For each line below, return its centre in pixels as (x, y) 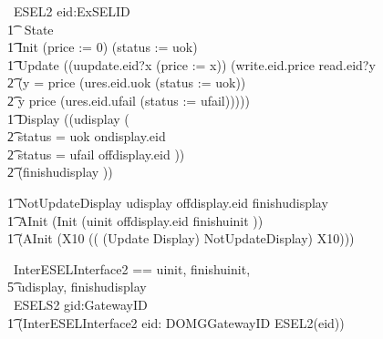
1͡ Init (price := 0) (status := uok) (103, 47)
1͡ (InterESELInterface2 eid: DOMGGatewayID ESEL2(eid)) (176, 322)
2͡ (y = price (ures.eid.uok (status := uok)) (127, 82)
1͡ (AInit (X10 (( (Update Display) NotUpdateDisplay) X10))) (181, 238)
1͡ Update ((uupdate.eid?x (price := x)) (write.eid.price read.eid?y (191, 64)
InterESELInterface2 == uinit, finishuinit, (132, 268)
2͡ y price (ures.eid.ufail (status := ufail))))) (129, 100)
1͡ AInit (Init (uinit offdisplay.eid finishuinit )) (135, 220)
